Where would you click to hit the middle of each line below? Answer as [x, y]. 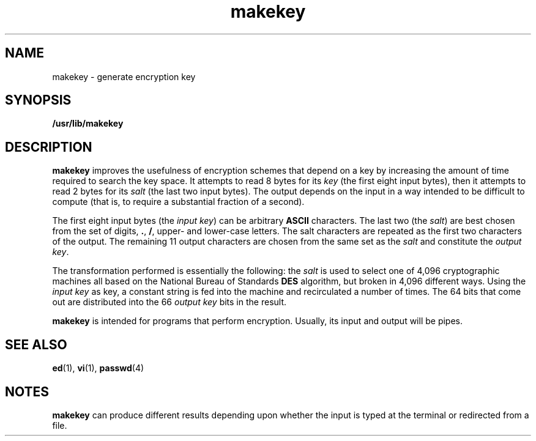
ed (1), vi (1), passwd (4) [98, 368]
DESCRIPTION [49, 147]
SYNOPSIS [38, 100]
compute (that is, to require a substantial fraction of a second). [178, 202]
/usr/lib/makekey [88, 124]
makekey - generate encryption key [124, 76]
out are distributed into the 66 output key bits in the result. [169, 302]
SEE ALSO [36, 344]
